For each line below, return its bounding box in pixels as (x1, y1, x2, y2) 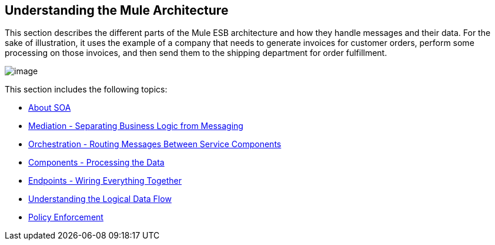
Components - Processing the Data (28, 157, 165, 168)
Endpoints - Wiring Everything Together (28, 176, 182, 186)
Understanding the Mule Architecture (5, 3, 229, 18)
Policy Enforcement (28, 212, 103, 223)
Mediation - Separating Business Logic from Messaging (28, 121, 243, 131)
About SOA (28, 102, 71, 113)
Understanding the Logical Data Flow (28, 194, 172, 204)
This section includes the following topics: (5, 84, 168, 95)
